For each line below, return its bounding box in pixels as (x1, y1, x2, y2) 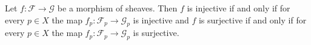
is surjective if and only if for (198, 13, 307, 26)
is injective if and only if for (187, 2, 290, 14)
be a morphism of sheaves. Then (57, 2, 178, 14)
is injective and (133, 13, 189, 26)
